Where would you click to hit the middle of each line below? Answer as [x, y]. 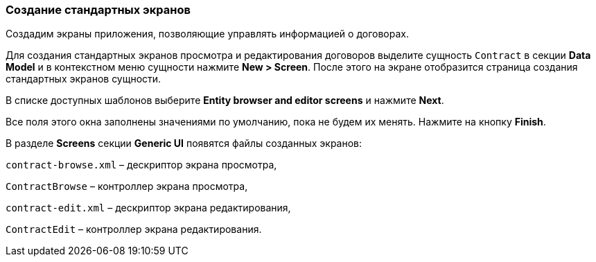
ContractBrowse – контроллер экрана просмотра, [127, 186]
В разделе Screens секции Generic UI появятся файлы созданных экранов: [184, 143]
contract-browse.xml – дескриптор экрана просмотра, [141, 165]
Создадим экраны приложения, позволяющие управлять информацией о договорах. [207, 34]
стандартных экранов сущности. [84, 79]
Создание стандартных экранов [98, 10]
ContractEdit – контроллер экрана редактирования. [134, 229]
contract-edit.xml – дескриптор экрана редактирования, [148, 208]
